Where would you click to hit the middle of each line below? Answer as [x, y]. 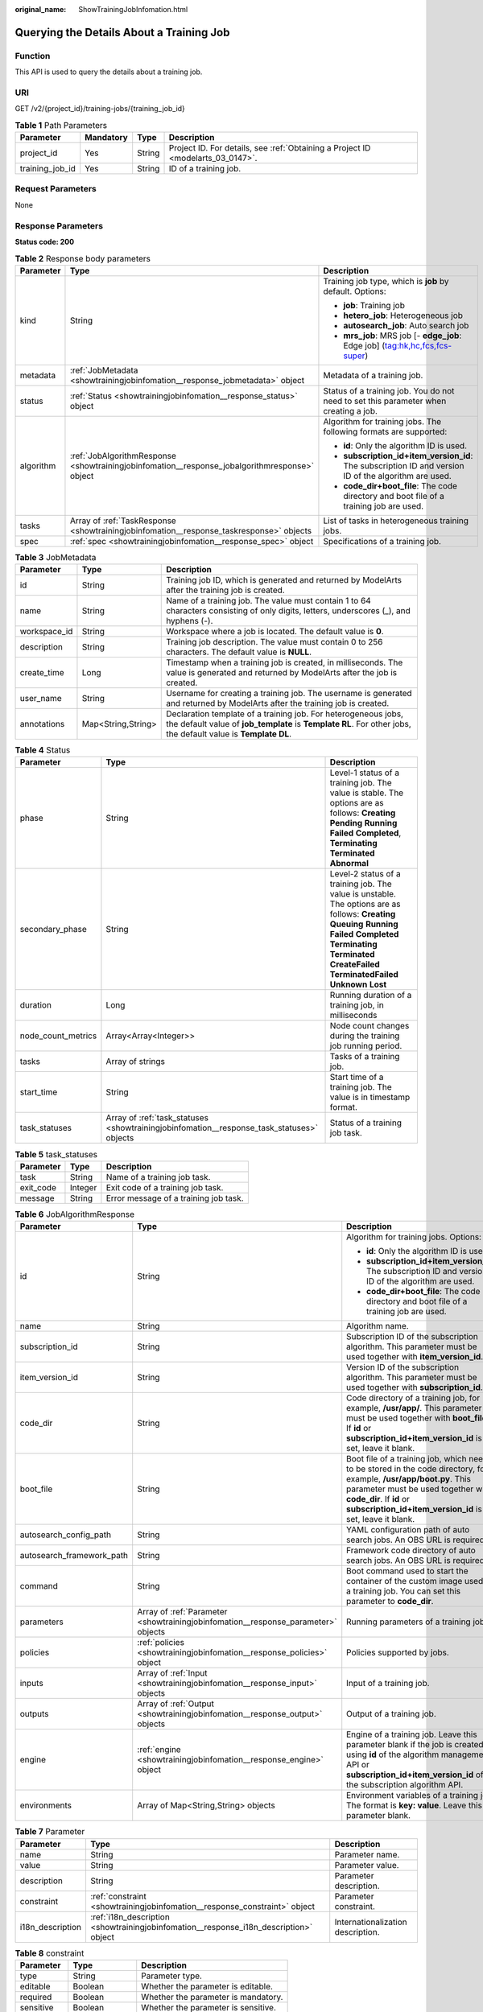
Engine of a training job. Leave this [412, 1734]
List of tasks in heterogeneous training [396, 521]
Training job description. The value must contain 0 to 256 [275, 642]
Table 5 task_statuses [56, 1154]
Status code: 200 [45, 241]
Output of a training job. [391, 1714]
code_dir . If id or [378, 1499]
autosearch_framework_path [74, 1556]
